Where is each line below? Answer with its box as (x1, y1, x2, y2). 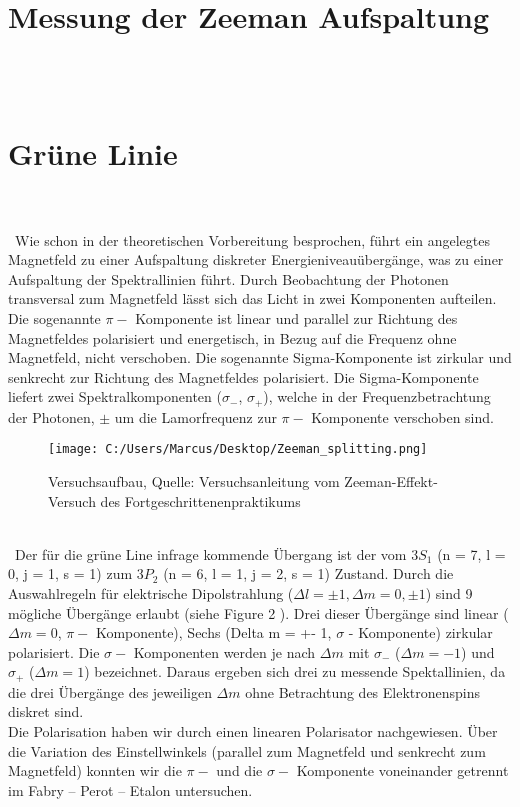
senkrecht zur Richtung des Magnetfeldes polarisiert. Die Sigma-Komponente (8, 366, 479, 387)
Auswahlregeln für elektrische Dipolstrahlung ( (8, 583, 294, 604)
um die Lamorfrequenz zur (114, 406, 277, 427)
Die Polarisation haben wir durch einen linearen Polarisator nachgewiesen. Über (8, 721, 498, 742)
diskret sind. (8, 701, 84, 722)
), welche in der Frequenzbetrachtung (263, 386, 491, 407)
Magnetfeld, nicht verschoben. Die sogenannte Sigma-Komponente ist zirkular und (8, 347, 512, 368)
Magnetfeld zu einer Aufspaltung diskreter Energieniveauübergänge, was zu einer (8, 249, 504, 270)
